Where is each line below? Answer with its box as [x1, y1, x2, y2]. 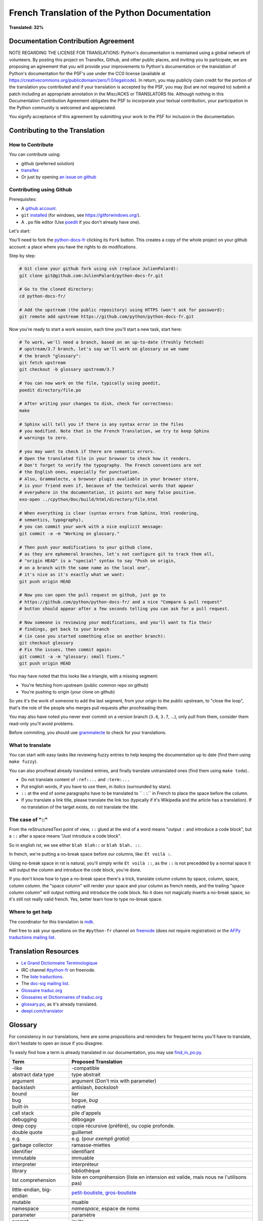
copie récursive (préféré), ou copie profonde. [71, 1122, 175, 1129]
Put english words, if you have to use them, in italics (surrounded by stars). [21, 783, 172, 789]
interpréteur [71, 1161, 99, 1168]
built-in [12, 1103, 29, 1110]
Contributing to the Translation [9, 126, 105, 134]
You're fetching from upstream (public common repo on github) [21, 682, 149, 688]
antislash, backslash [71, 1084, 119, 1091]
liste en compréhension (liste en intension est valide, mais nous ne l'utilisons [71, 1174, 247, 1180]
